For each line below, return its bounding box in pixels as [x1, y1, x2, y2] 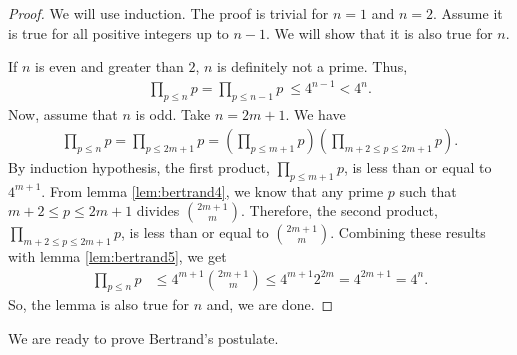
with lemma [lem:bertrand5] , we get [8, 245, 227, 266]
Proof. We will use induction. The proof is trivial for [8, 3, 329, 23]
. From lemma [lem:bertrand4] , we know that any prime [41, 180, 384, 201]
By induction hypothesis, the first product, [8, 156, 270, 177]
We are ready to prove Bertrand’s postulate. [8, 327, 279, 348]
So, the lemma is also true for [8, 294, 190, 315]
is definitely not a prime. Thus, [217, 56, 408, 77]
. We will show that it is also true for [266, 22, 493, 43]
